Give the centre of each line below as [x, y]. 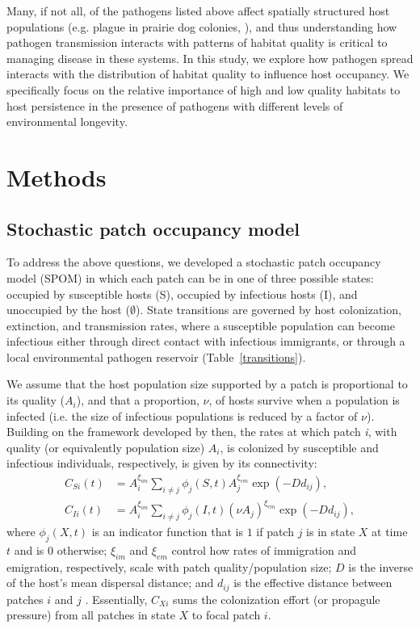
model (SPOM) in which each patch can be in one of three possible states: [190, 277]
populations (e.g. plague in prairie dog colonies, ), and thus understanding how [202, 26]
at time [390, 531]
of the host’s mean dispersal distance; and [110, 583]
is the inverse [381, 566]
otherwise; [82, 549]
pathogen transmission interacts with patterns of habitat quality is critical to [197, 42]
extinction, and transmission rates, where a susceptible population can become [201, 325]
